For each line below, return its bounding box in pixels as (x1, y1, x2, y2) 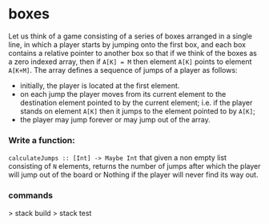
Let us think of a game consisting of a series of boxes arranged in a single (8, 31, 252, 41)
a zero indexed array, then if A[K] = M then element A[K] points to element (8, 57, 252, 66)
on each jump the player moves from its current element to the (19, 89, 227, 98)
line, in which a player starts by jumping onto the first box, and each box (8, 39, 247, 49)
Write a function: (8, 134, 76, 146)
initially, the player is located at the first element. (19, 81, 180, 90)
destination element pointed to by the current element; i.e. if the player (19, 98, 253, 107)
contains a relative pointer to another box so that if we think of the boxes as (8, 48, 258, 58)
